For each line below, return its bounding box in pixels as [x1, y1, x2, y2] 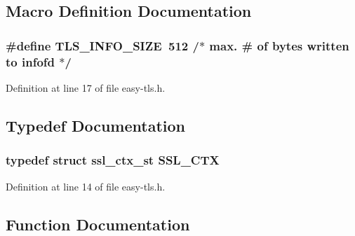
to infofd [6, 53, 55, 70]
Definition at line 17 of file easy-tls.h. [6, 80, 166, 95]
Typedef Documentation [6, 114, 185, 136]
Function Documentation [6, 213, 190, 235]
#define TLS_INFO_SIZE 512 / [6, 36, 199, 54]
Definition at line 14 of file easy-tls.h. [6, 179, 166, 193]
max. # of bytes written [209, 36, 349, 54]
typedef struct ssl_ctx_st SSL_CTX [6, 151, 220, 169]
